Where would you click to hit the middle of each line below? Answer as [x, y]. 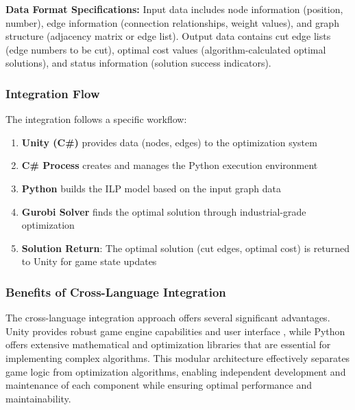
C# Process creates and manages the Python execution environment [170, 165]
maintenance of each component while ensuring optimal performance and [159, 385]
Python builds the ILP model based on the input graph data [151, 188]
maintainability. [38, 398]
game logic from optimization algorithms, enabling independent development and [176, 371]
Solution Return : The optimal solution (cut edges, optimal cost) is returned [185, 248]
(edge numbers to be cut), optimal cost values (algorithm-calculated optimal [166, 49]
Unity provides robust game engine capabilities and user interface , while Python [175, 331]
